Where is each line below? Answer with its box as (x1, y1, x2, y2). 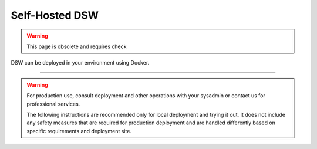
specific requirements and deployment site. (26, 127, 132, 134)
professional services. (26, 100, 80, 107)
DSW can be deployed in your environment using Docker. (11, 59, 150, 66)
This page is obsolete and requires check (26, 43, 127, 50)
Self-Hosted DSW (11, 9, 99, 22)
